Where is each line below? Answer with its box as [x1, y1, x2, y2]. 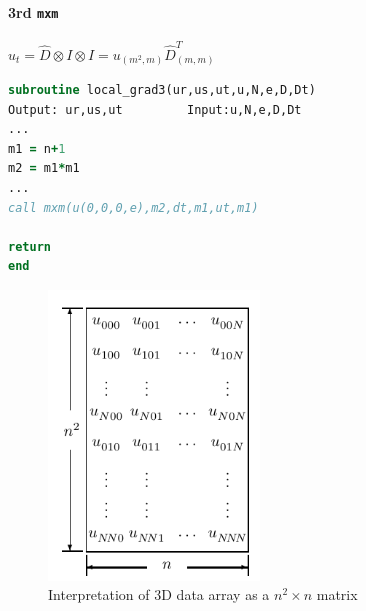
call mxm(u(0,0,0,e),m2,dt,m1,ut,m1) [8, 200, 259, 215]
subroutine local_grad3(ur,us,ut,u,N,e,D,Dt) [8, 83, 316, 98]
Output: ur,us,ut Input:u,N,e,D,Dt [8, 102, 302, 117]
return [8, 239, 51, 254]
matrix [316, 584, 358, 605]
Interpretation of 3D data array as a [48, 584, 270, 605]
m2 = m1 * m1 [8, 161, 80, 176]
